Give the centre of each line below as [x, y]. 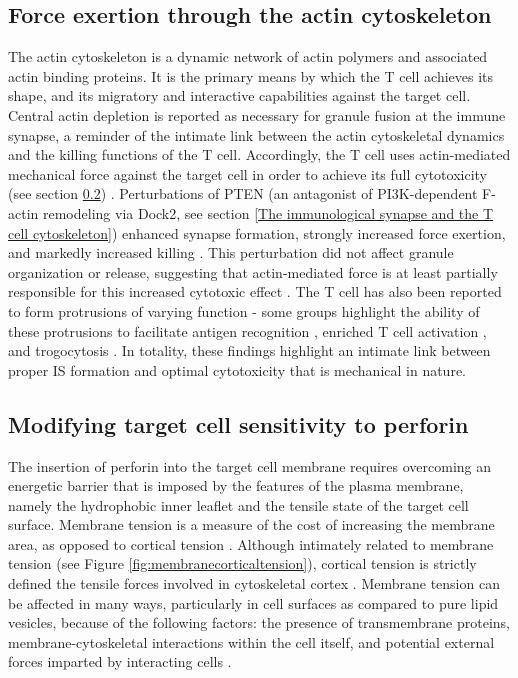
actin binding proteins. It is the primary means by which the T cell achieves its [251, 75]
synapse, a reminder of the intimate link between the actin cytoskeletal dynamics [256, 134]
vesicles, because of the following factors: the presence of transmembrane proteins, [259, 622]
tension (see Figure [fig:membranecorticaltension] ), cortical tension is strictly [242, 563]
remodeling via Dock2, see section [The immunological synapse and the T [268, 212]
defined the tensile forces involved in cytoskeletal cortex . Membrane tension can [254, 583]
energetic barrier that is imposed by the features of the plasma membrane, [236, 485]
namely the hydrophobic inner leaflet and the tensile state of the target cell [238, 504]
